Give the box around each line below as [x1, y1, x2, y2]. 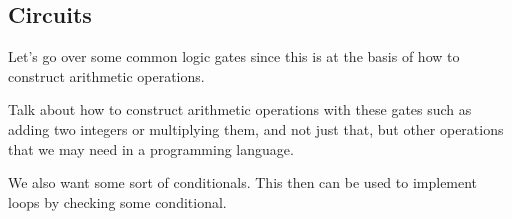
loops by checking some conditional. [8, 191, 227, 212]
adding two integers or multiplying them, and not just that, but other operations [8, 118, 504, 139]
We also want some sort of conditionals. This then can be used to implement [8, 172, 478, 193]
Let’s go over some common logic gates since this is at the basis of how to [8, 46, 460, 67]
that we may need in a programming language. [8, 138, 294, 159]
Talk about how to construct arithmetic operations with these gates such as [8, 99, 472, 120]
